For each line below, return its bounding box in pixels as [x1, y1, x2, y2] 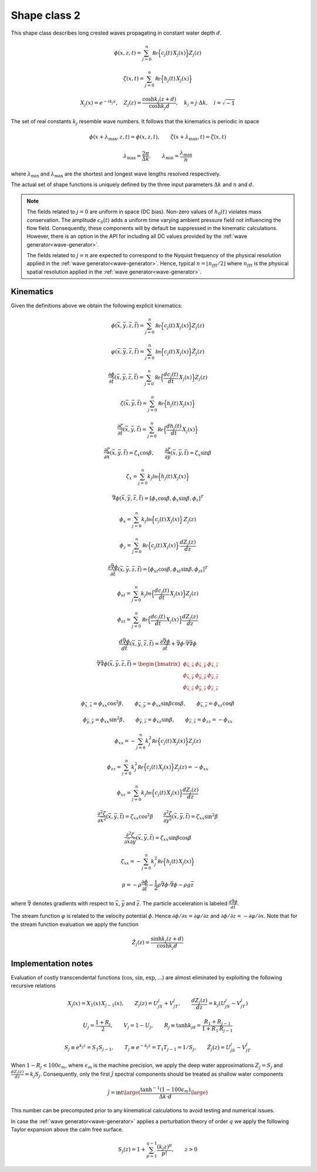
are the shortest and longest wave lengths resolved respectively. [64, 170, 221, 177]
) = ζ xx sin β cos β [151, 834, 192, 843]
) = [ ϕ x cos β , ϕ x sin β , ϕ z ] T [141, 494, 204, 503]
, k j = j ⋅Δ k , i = [176, 100, 221, 108]
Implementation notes [11, 958, 93, 968]
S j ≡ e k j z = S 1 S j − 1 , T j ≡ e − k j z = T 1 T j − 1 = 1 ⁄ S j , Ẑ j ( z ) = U [64, 1043, 231, 1052]
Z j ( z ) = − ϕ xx [174, 763, 208, 772]
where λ [11, 170, 32, 177]
